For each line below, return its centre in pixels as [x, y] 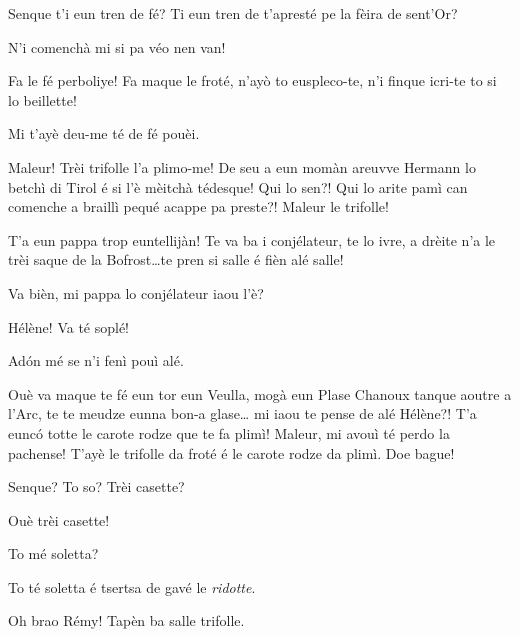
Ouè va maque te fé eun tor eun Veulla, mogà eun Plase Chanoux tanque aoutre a [260, 393]
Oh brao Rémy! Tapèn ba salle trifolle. [126, 620]
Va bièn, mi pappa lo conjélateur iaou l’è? [136, 292]
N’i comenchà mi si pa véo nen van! [117, 46]
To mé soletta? [53, 553]
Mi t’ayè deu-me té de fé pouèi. [104, 133]
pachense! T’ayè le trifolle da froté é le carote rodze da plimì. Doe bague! [231, 452]
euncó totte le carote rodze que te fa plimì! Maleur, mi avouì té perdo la [229, 432]
